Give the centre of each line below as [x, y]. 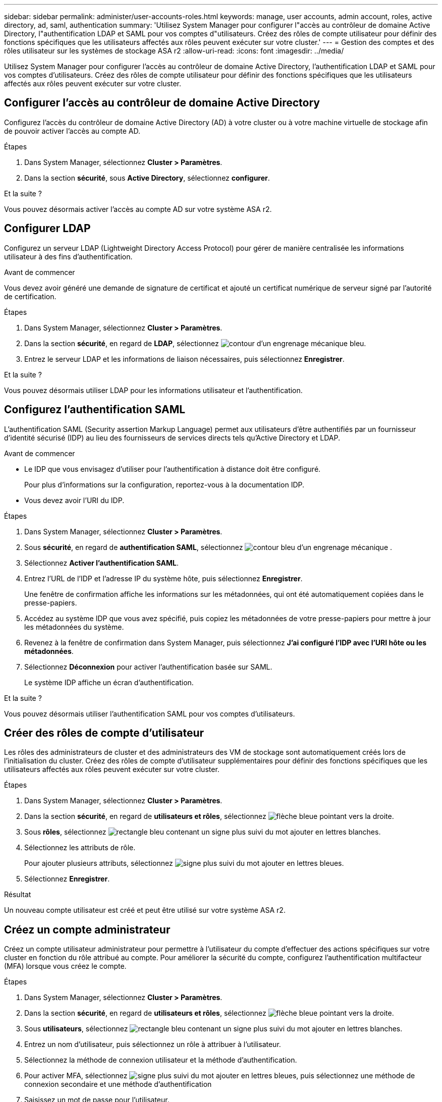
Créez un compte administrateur [87, 929]
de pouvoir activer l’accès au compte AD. [72, 131]
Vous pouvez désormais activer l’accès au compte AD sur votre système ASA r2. [138, 209]
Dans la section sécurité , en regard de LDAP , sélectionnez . [195, 343]
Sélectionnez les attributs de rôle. [80, 848]
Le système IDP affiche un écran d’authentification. [109, 682]
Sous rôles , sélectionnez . [203, 832]
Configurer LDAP [47, 229]
